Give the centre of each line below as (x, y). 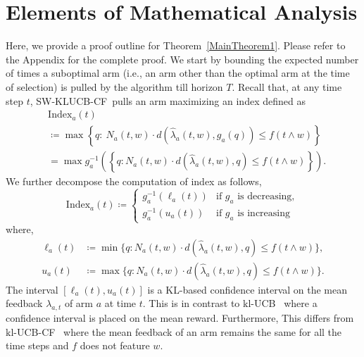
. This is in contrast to (191, 303)
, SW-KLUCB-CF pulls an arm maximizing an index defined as (168, 100)
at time (120, 303)
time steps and (37, 345)
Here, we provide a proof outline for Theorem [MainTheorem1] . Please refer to (176, 45)
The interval (32, 289)
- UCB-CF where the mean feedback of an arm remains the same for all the (178, 331)
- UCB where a (284, 303)
